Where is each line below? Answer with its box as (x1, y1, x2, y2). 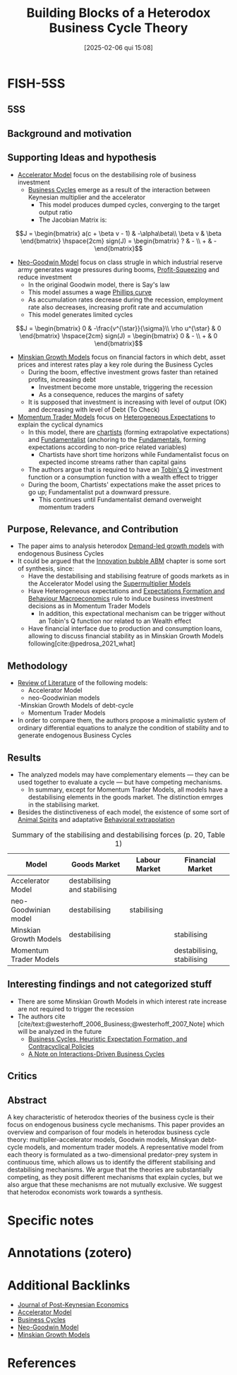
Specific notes (7, 1213, 94, 1229)
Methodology (7, 660, 68, 672)
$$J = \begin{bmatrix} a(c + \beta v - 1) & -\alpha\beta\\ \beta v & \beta (15, 229, 222, 237)
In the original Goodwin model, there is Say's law (28, 280, 171, 289)
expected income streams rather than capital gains (38, 458, 187, 466)
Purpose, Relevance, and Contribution (7, 523, 178, 535)
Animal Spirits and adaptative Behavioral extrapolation (17, 815, 175, 823)
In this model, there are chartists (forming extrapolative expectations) (28, 427, 230, 436)
